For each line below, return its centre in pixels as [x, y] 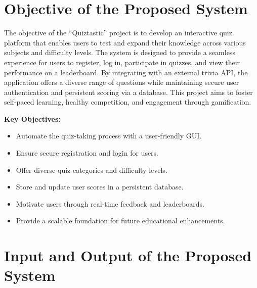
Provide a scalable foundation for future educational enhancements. [120, 221]
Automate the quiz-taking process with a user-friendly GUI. [109, 136]
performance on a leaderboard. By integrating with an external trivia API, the [126, 72]
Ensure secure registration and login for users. [87, 153]
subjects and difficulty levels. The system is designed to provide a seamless [120, 52]
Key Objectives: [32, 118]
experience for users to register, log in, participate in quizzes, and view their [122, 62]
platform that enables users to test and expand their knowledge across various [125, 42]
